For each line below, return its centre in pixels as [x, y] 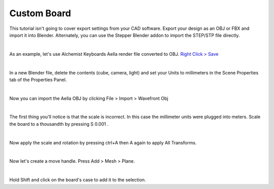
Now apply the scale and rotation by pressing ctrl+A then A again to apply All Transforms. [103, 142]
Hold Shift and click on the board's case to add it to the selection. [78, 180]
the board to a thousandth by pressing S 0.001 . [59, 124]
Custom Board [40, 13]
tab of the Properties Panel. [38, 80]
